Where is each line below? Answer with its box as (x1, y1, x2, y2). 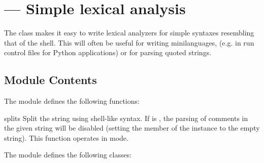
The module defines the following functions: (4, 96, 140, 106)
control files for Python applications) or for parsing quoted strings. (4, 47, 212, 58)
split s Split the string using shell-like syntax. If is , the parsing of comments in (4, 112, 248, 123)
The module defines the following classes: (4, 149, 132, 160)
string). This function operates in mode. (4, 132, 128, 143)
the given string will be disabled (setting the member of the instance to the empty (4, 123, 260, 133)
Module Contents (4, 72, 97, 88)
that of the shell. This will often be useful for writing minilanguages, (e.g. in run (4, 37, 254, 48)
